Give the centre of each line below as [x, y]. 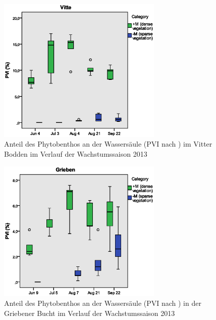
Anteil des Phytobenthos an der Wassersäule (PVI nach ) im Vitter [108, 144]
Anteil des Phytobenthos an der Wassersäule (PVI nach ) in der [103, 303]
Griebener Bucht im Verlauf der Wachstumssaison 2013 [90, 313]
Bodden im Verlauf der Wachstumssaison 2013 [76, 154]
